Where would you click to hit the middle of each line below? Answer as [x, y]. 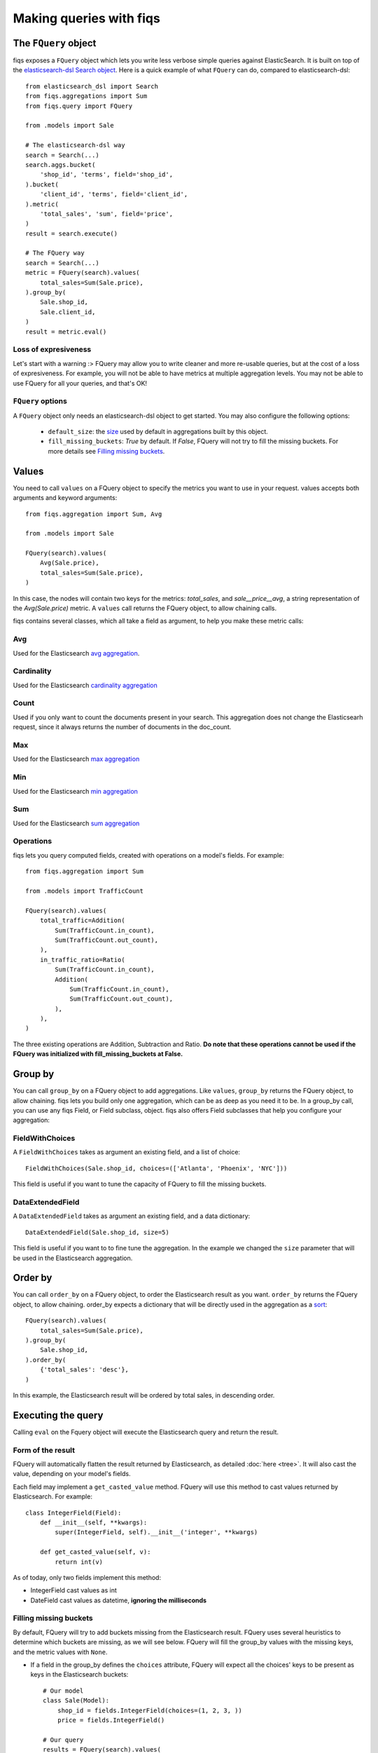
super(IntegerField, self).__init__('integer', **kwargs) [156, 1532]
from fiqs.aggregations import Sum [86, 96]
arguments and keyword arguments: [65, 498]
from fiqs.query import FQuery [79, 106]
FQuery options [40, 401]
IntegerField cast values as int [73, 1590]
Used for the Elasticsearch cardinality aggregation [85, 685]
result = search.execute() [72, 233]
